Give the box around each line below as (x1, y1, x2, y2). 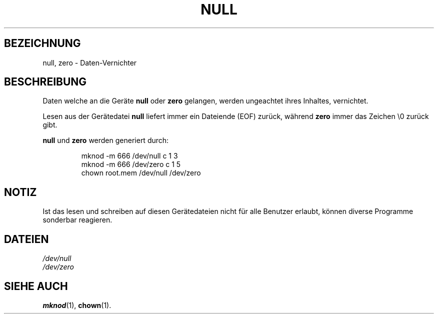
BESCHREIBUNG (4, 75, 87, 88)
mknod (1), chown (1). (42, 300, 111, 309)
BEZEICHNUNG (4, 37, 81, 50)
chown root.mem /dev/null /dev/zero (81, 168, 201, 177)
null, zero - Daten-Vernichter (42, 58, 137, 67)
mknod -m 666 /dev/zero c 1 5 (81, 160, 181, 169)
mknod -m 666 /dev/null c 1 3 (81, 151, 178, 160)
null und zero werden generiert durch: (42, 136, 169, 145)
